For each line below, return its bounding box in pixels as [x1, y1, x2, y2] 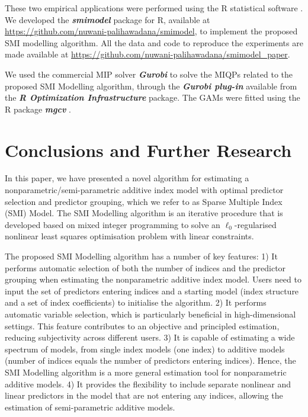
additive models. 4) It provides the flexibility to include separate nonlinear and [5, 377, 291, 390]
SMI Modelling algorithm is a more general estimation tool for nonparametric [5, 365, 287, 378]
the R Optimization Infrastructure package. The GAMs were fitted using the [5, 91, 300, 104]
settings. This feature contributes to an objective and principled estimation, [5, 319, 280, 332]
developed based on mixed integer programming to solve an [5, 218, 220, 230]
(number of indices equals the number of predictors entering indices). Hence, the [5, 354, 296, 367]
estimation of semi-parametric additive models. [5, 400, 175, 413]
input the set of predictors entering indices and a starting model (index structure [5, 284, 299, 297]
